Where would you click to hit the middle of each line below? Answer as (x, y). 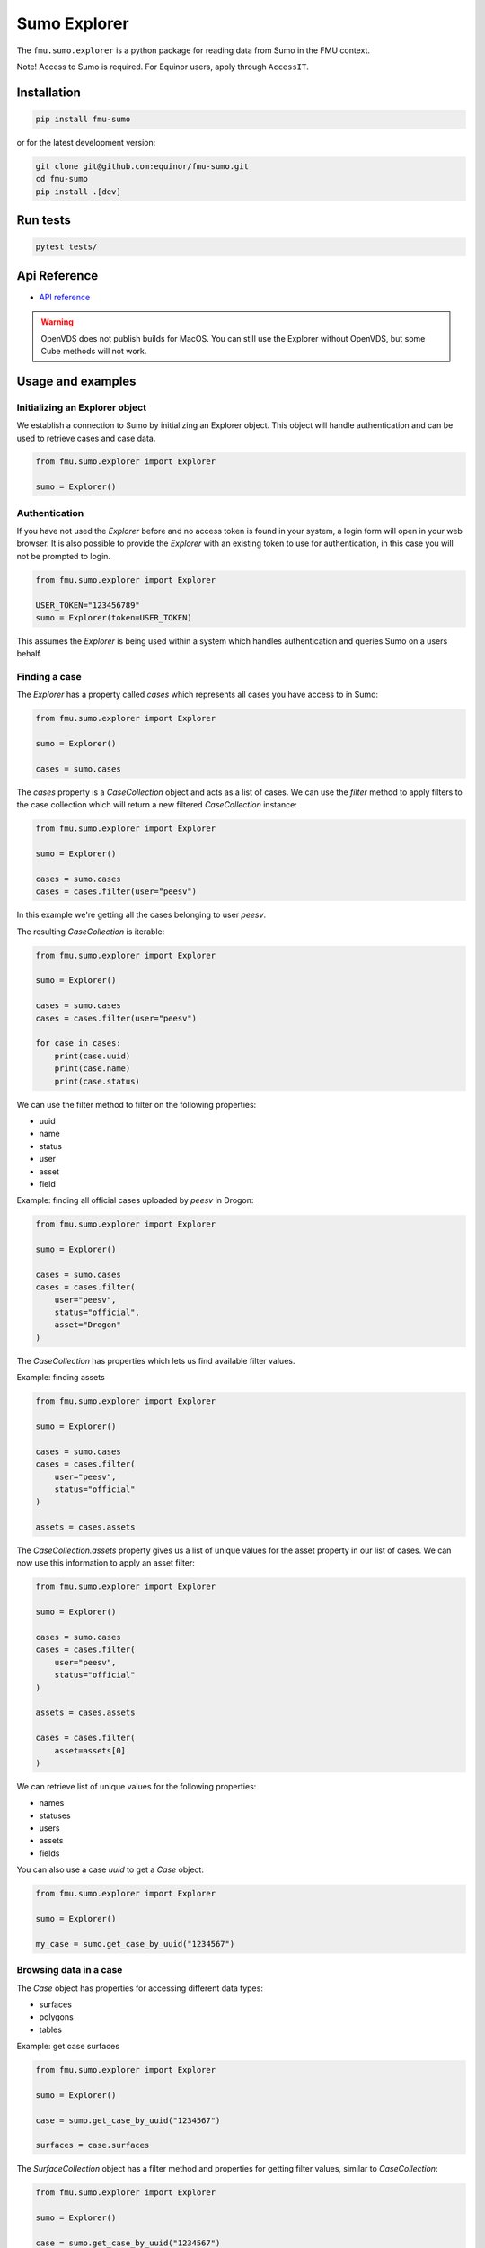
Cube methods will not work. (94, 351)
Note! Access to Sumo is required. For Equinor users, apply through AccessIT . (163, 67)
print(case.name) (93, 1069)
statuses (55, 1815)
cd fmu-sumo (62, 179)
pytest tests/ (66, 247)
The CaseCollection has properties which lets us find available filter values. (156, 1360)
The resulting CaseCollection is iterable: (91, 932)
